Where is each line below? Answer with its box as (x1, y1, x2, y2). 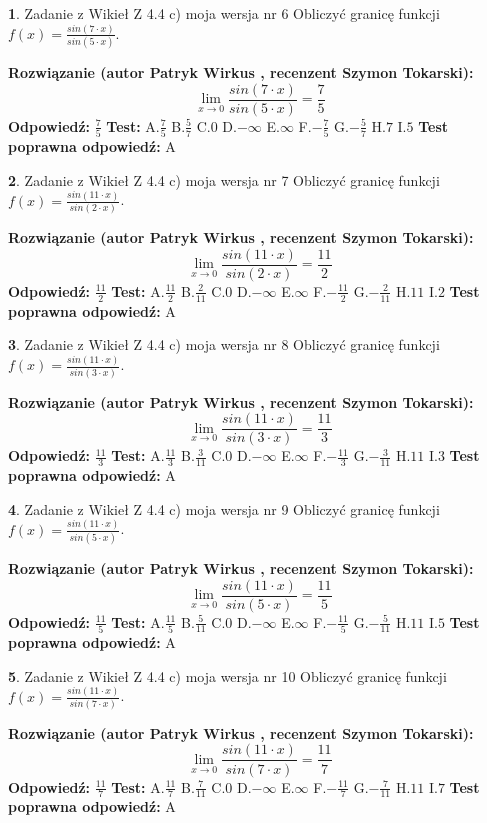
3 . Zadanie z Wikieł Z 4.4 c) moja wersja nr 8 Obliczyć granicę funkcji (8, 334, 440, 355)
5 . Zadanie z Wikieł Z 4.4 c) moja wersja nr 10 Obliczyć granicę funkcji (8, 665, 447, 686)
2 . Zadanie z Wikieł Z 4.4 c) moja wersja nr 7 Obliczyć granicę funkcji (8, 169, 440, 190)
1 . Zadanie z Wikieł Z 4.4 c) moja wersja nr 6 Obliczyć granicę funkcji (8, 3, 440, 23)
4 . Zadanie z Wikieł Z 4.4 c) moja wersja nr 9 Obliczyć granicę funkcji (8, 498, 440, 519)
